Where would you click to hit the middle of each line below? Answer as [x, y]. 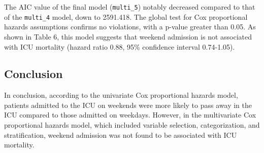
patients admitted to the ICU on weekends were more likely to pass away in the [128, 105]
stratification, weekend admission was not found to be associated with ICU [121, 135]
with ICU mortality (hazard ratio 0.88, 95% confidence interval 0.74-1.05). [120, 46]
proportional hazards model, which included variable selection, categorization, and [132, 125]
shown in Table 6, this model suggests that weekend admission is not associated [128, 36]
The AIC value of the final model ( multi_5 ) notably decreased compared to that [130, 7]
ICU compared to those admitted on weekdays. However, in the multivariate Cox [130, 115]
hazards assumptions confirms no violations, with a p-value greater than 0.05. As [130, 27]
